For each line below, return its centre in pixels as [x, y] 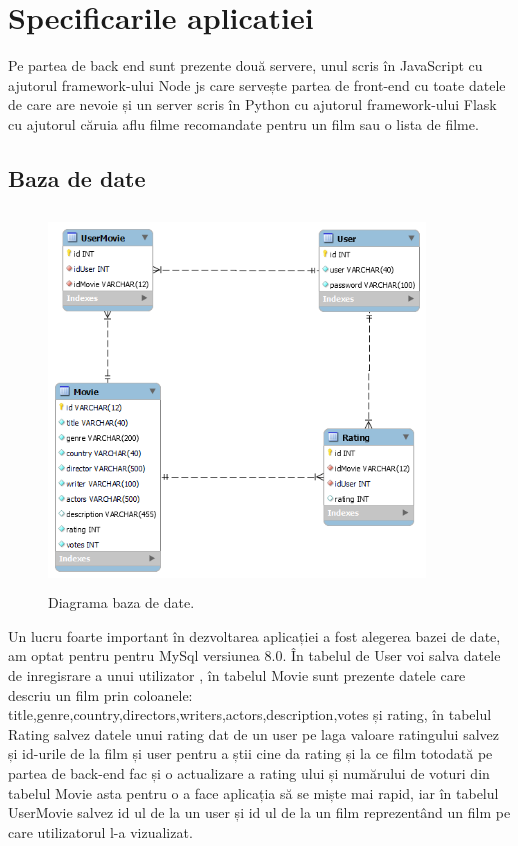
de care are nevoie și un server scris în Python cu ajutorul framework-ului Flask [252, 104]
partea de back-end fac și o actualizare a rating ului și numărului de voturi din [249, 772]
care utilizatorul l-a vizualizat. [100, 831]
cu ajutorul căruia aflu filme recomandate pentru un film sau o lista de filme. [243, 123]
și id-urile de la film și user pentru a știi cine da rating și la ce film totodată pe [250, 753]
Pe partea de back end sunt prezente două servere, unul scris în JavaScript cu [245, 65]
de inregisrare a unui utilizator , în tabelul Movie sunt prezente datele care [237, 675]
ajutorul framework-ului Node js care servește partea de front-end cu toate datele [257, 84]
